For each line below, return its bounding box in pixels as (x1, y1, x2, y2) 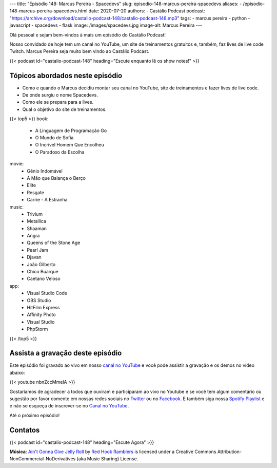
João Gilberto (27, 261, 56, 267)
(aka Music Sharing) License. (76, 456, 138, 462)
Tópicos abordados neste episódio (9, 71, 123, 80)
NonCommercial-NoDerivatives (9, 456, 76, 462)
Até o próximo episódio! (9, 412, 60, 418)
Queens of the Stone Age (27, 239, 81, 246)
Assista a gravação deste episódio (9, 349, 122, 358)
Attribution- (217, 448, 242, 455)
